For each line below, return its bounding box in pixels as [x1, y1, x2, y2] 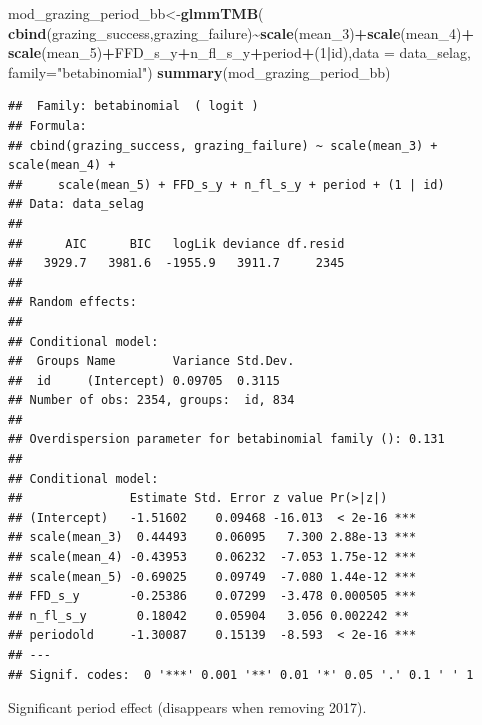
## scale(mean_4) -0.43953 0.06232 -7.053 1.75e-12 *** [8, 550, 417, 565]
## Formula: [8, 118, 87, 133]
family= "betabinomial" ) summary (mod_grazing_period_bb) [8, 61, 391, 82]
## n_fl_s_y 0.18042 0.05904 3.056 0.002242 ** [8, 608, 409, 623]
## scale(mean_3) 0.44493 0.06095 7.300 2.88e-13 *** [8, 530, 417, 545]
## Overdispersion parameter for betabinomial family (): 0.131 [8, 432, 445, 447]
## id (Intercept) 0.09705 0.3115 [8, 373, 281, 388]
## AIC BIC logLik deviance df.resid [8, 236, 345, 251]
